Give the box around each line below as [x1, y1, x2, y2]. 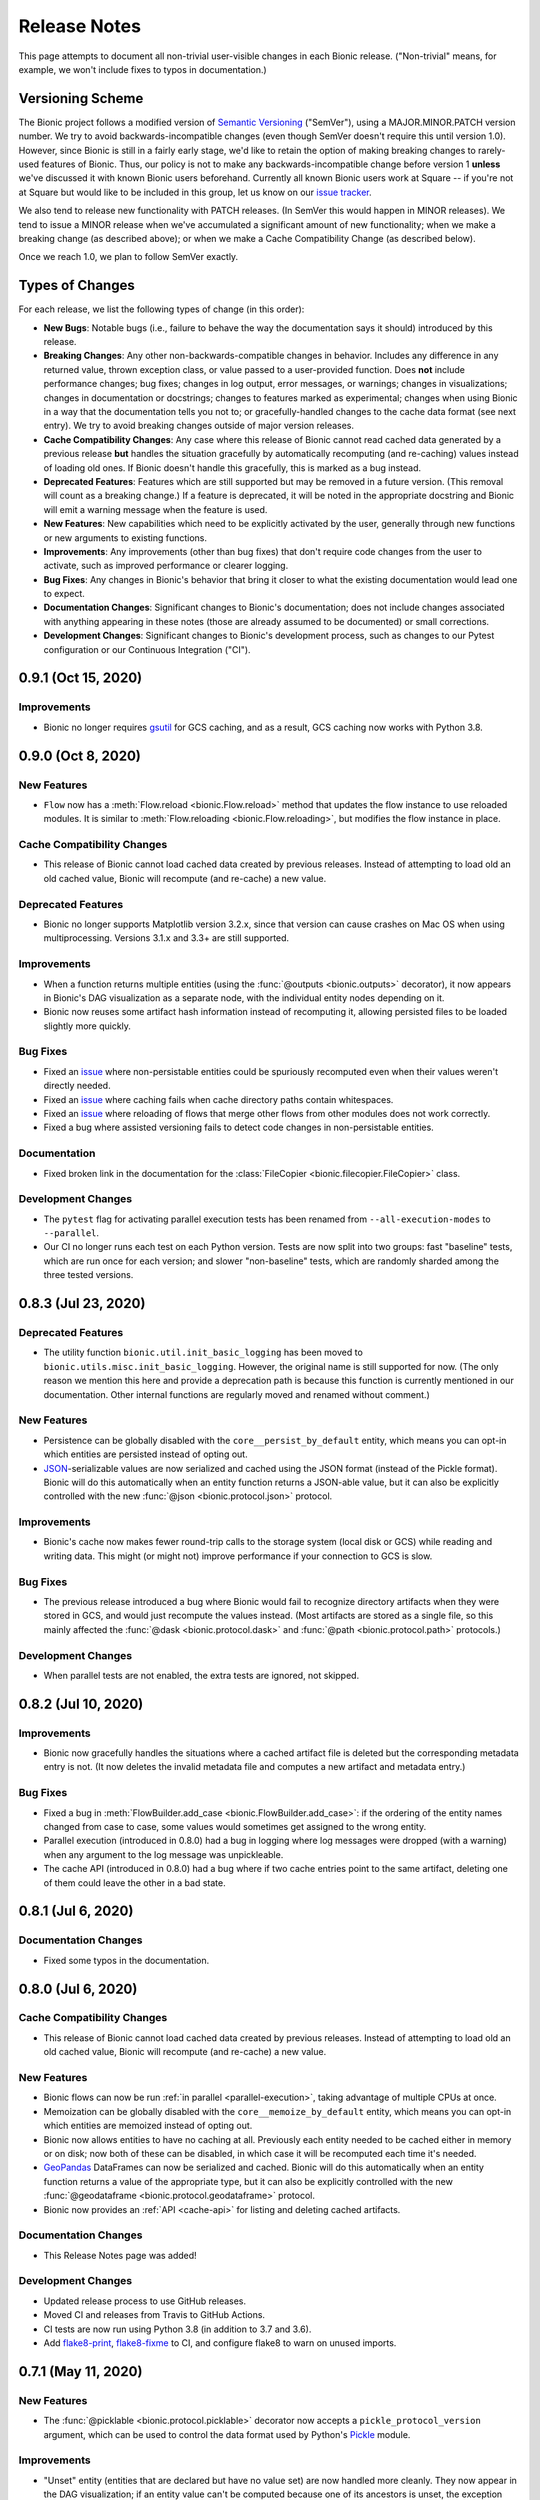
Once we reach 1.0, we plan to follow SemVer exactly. [18, 251, 239, 263]
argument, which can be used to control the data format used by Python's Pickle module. [43, 2428, 411, 2440]
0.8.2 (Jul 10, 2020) [18, 1695, 144, 1712]
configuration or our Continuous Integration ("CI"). [43, 643, 251, 655]
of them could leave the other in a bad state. [43, 1876, 226, 1889]
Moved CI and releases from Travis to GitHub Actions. [43, 2309, 265, 2321]
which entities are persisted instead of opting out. [43, 1448, 249, 1460]
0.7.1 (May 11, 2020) [18, 2363, 143, 2380]
